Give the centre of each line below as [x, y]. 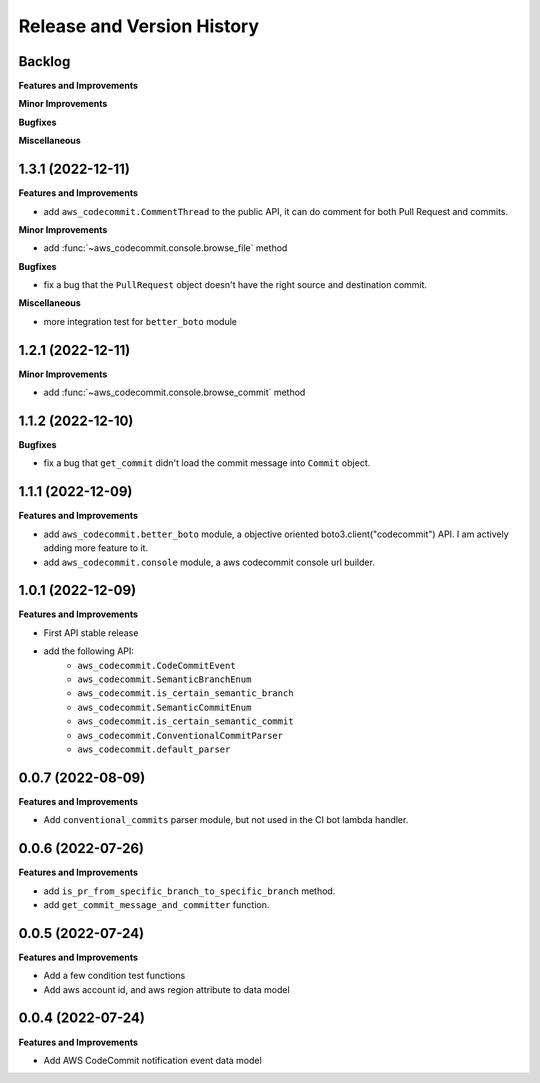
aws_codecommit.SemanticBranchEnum [164, 679]
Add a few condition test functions [114, 976]
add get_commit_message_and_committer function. [156, 904]
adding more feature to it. [96, 548]
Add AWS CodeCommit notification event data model [152, 1060]
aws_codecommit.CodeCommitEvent [156, 665]
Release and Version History [139, 26]
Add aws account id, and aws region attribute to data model [166, 989]
